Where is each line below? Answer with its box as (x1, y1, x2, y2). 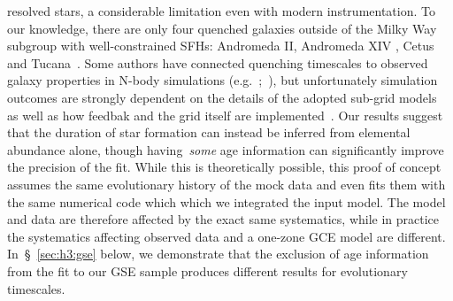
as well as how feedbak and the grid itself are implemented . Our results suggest (7, 105, 443, 124)
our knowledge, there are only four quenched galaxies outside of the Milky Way (7, 19, 437, 37)
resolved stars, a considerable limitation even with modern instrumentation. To (7, 2, 435, 19)
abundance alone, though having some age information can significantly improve (7, 140, 444, 158)
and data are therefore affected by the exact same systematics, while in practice (7, 210, 440, 228)
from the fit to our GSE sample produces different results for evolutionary (7, 261, 408, 280)
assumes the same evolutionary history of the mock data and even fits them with (7, 174, 446, 193)
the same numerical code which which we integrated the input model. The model (7, 192, 446, 211)
